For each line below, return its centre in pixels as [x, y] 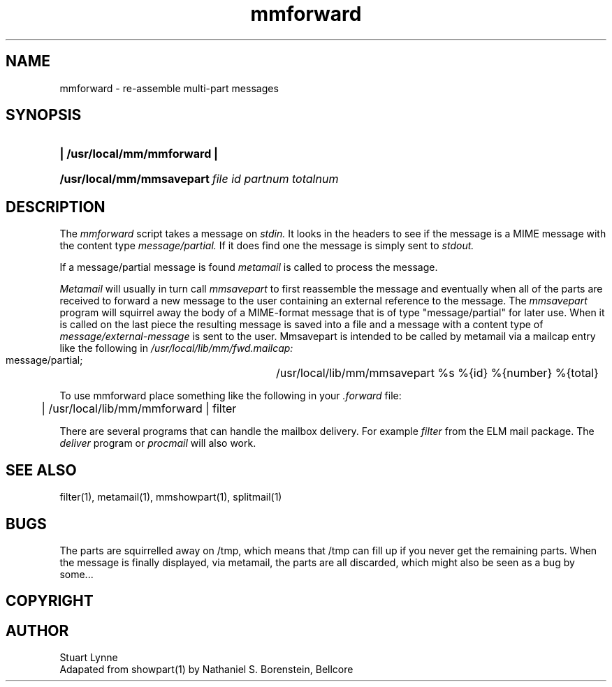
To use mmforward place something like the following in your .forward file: [231, 396]
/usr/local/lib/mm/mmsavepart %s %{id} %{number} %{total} [437, 373]
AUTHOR [37, 630]
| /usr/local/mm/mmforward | [139, 154]
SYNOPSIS [44, 115]
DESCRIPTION [56, 207]
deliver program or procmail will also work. [158, 443]
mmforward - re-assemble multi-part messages [169, 88]
